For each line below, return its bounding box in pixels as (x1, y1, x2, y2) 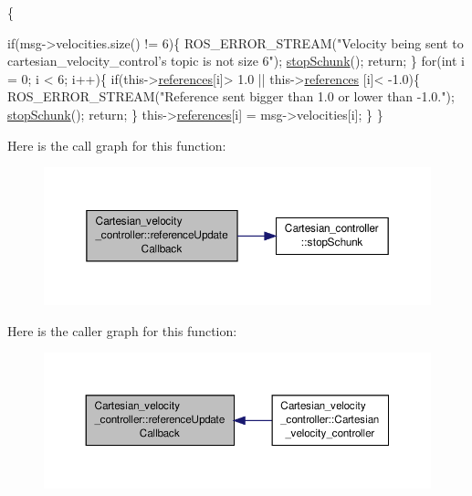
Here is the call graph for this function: (7, 135, 226, 154)
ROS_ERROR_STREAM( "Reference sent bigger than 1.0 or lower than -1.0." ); (7, 87, 455, 106)
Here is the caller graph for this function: (7, 321, 237, 340)
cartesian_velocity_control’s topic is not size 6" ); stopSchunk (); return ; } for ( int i (7, 51, 465, 70)
